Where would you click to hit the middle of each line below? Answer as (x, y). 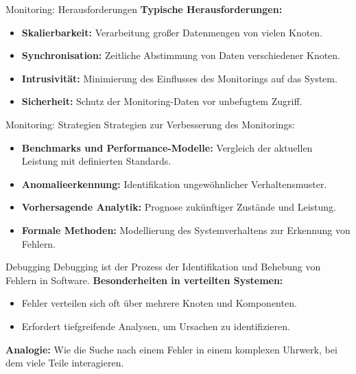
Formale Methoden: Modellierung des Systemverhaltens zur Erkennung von (186, 230)
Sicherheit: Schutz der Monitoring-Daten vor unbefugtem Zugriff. (162, 101)
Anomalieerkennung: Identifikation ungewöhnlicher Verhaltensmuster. (174, 184)
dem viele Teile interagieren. (65, 363)
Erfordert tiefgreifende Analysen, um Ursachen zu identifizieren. (156, 326)
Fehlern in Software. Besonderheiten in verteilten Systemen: (144, 280)
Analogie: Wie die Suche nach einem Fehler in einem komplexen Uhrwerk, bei (171, 349)
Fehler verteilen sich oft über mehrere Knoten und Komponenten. (159, 303)
